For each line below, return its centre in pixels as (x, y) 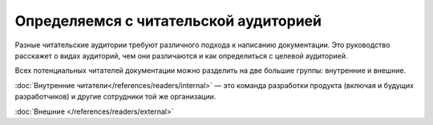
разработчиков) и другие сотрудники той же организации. (115, 97)
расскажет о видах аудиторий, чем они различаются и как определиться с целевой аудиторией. (181, 55)
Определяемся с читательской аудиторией (168, 21)
